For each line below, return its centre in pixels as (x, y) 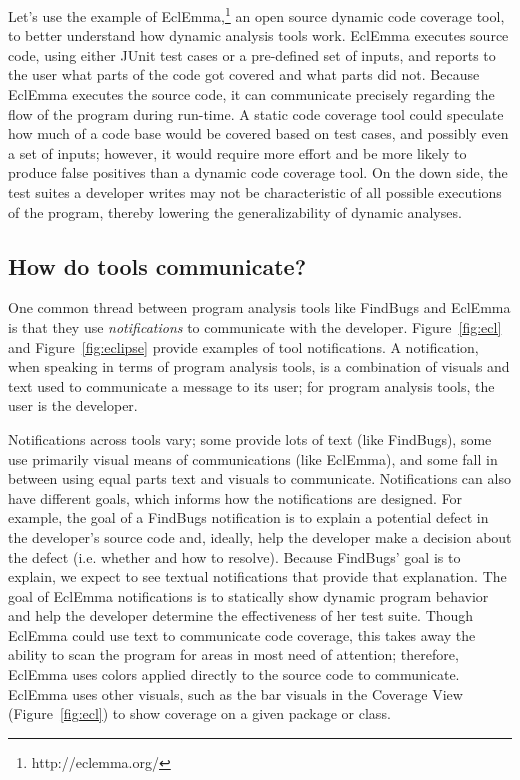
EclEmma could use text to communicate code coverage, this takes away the (242, 634)
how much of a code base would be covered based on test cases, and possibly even (258, 133)
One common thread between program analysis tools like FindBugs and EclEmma (259, 307)
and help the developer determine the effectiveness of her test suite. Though (241, 615)
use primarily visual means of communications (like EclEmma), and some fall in (253, 458)
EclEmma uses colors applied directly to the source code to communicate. (234, 674)
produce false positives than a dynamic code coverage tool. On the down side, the (258, 172)
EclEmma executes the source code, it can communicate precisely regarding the (251, 94)
